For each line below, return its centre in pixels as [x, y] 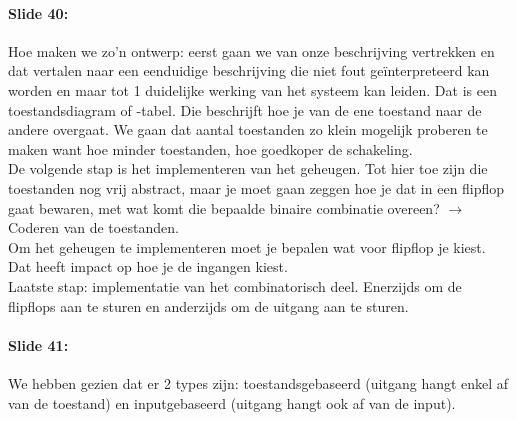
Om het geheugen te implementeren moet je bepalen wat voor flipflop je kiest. [247, 246]
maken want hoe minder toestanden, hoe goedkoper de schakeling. [210, 148]
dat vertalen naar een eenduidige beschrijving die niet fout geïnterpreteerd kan [249, 70]
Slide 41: [38, 344]
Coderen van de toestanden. [93, 227]
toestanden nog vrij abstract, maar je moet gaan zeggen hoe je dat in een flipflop [256, 187]
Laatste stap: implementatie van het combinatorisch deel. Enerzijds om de [235, 285]
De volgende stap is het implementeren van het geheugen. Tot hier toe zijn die [248, 168]
